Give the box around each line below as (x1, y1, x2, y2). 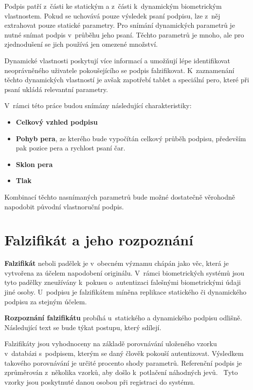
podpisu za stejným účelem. (4, 296, 87, 306)
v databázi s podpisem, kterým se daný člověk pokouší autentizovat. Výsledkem (4, 348, 244, 358)
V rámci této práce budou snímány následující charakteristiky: (4, 100, 192, 111)
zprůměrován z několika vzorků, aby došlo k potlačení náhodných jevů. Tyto (4, 367, 238, 377)
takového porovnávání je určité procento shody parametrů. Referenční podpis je (4, 357, 242, 368)
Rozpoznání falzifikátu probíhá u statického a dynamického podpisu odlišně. (4, 313, 242, 323)
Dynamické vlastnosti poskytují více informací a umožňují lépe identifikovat (4, 55, 231, 65)
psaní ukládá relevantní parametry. (4, 84, 108, 94)
